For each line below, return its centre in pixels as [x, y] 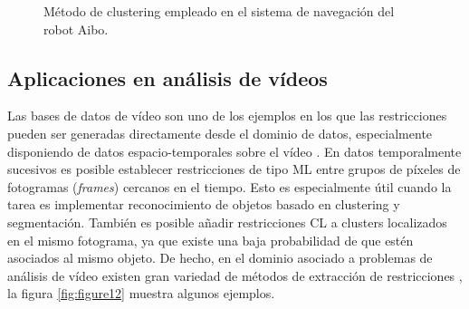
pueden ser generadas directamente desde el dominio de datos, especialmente [220, 133]
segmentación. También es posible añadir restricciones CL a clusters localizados [227, 222]
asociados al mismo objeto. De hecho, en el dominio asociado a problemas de [220, 258]
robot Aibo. [76, 29]
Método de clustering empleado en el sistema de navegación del [219, 11]
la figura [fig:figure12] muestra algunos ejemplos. [141, 293]
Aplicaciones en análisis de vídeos [167, 77]
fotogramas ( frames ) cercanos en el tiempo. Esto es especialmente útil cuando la [230, 186]
